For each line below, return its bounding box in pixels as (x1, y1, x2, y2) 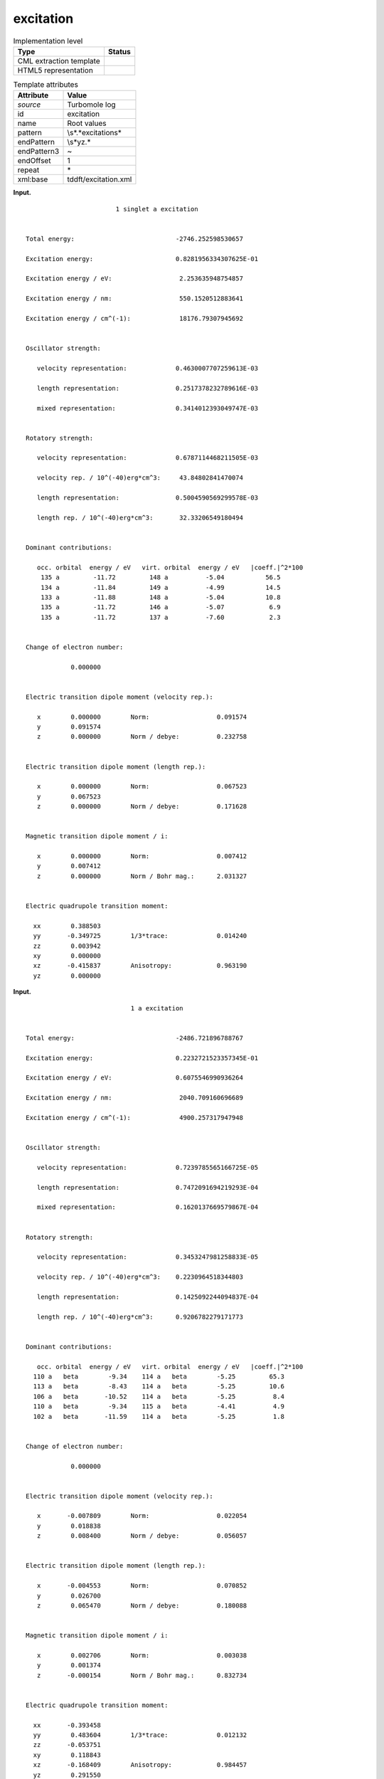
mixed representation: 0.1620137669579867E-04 (36, 1203, 259, 1211)
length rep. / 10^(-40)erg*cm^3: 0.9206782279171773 (36, 1313, 243, 1321)
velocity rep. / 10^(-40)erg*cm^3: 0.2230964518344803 (36, 1273, 243, 1281)
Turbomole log (67, 100, 117, 110)
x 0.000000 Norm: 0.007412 (36, 852, 247, 860)
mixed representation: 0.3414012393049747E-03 (36, 404, 259, 412)
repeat (17, 165, 40, 175)
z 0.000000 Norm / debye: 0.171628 (36, 803, 247, 811)
